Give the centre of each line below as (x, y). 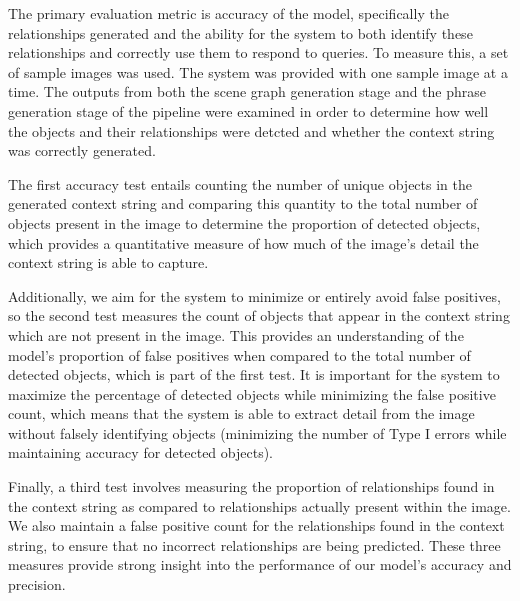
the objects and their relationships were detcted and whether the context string (251, 130)
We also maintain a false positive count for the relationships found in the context (256, 525)
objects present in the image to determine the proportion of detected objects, (244, 222)
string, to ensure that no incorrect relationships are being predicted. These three (254, 544)
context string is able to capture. (108, 262)
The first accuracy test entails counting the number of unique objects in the (240, 183)
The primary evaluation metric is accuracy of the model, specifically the (228, 13)
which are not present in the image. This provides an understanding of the (236, 334)
